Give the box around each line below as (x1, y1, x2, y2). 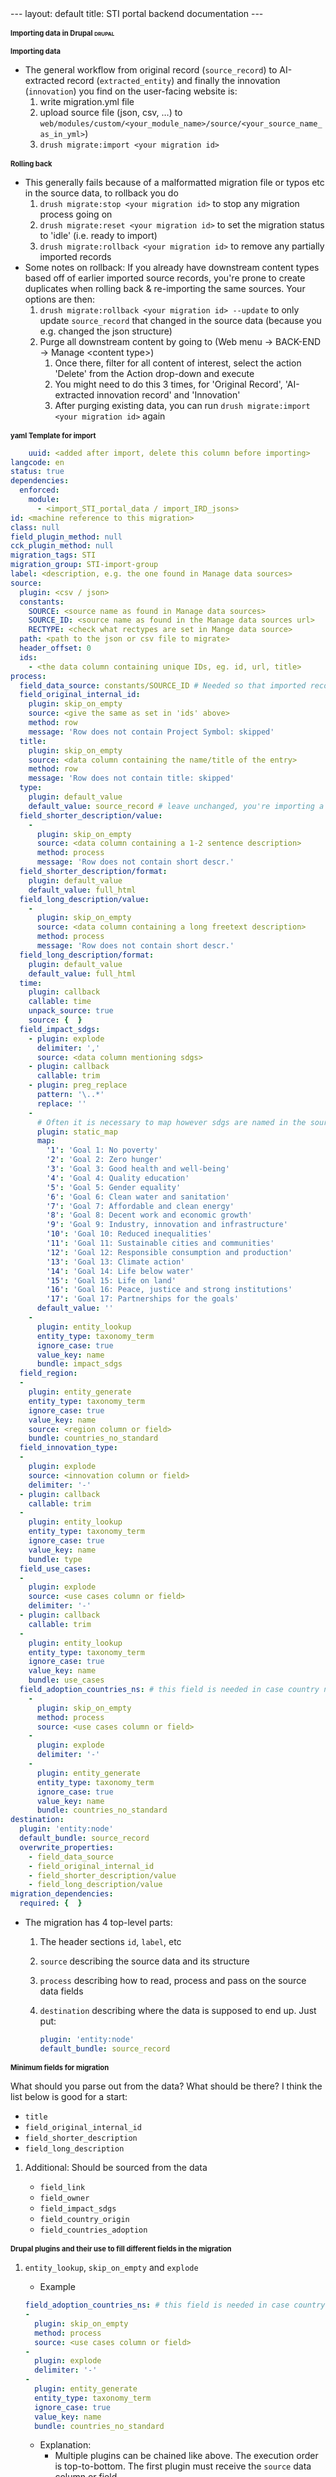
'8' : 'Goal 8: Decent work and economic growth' (46, 1210, 253, 1221)
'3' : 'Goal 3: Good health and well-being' (46, 1164, 230, 1174)
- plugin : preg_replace (28, 1080, 128, 1091)
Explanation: (39, 2439, 92, 2451)
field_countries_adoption (39, 2225, 148, 2236)
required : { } (19, 1898, 83, 1909)
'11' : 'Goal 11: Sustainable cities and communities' (46, 1238, 275, 1249)
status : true (10, 467, 65, 477)
